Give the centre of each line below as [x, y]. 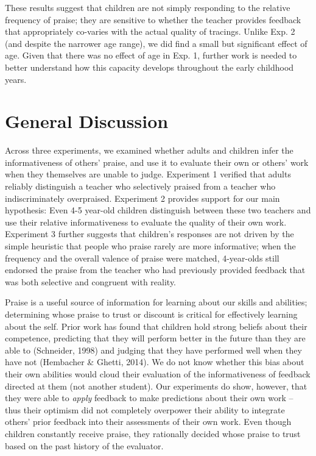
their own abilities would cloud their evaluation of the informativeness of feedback [158, 373]
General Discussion [87, 121]
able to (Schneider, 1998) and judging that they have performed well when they [153, 350]
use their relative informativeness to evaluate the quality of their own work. [146, 222]
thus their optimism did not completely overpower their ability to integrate [145, 409]
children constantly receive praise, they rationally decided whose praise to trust [153, 433]
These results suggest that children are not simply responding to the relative [148, 7]
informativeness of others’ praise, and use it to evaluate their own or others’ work [157, 162]
